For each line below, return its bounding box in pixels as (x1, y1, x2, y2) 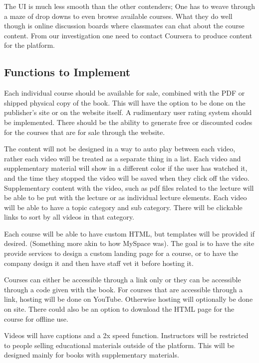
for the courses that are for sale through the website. (4, 126, 165, 137)
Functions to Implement (4, 64, 131, 80)
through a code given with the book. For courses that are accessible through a (4, 284, 243, 294)
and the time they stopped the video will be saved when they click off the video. (4, 172, 250, 183)
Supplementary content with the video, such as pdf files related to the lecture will (4, 182, 254, 193)
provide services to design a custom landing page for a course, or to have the (4, 248, 239, 258)
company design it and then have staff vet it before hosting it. (4, 257, 194, 268)
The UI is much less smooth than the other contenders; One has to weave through (4, 1, 255, 11)
